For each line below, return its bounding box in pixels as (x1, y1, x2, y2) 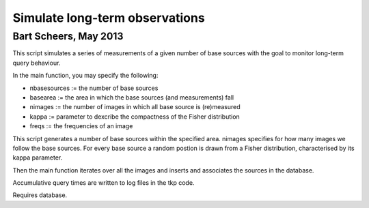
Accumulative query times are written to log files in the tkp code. (12, 179, 195, 187)
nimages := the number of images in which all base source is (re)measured (29, 103, 241, 111)
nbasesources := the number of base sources (29, 84, 159, 92)
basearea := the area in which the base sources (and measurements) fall (29, 93, 234, 102)
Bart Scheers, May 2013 (12, 30, 124, 42)
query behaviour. (12, 59, 61, 67)
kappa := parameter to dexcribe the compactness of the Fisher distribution (29, 113, 241, 121)
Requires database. (12, 191, 68, 199)
